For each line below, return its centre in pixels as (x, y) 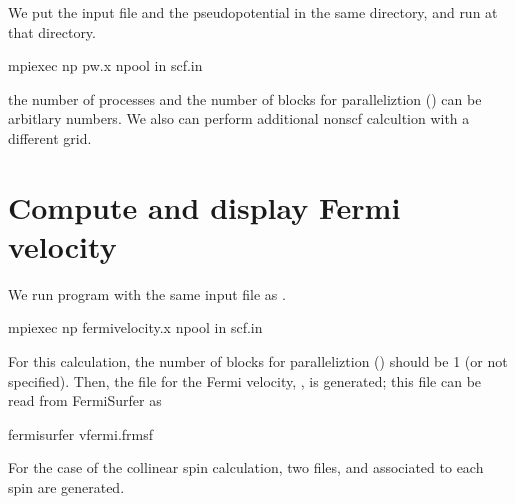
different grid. (50, 137)
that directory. (52, 31)
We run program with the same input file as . (147, 293)
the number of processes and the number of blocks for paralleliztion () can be (245, 98)
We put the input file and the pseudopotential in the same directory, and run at (253, 12)
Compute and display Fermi (204, 206)
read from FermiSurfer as (85, 400)
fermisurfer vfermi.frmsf (81, 433)
